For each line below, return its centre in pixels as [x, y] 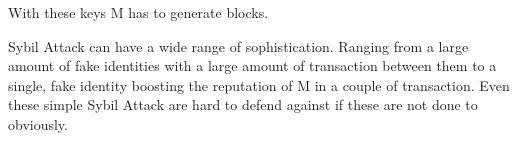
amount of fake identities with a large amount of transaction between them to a [252, 65]
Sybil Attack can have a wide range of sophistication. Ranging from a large [238, 45]
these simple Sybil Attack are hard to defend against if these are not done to [243, 104]
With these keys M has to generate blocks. [138, 12]
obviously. [38, 123]
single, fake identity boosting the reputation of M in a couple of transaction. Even [259, 84]
